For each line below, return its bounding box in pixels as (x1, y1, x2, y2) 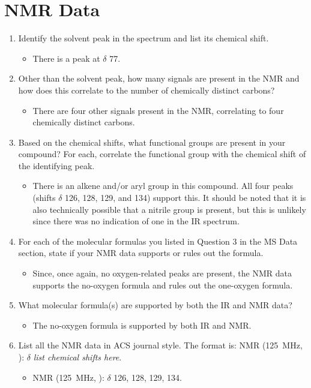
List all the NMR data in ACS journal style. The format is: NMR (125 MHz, (18, 339, 303, 351)
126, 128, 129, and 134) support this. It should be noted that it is (65, 191, 306, 204)
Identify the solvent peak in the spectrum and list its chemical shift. (18, 32, 269, 44)
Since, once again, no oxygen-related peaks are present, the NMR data (32, 267, 292, 279)
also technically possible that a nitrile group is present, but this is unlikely (32, 203, 306, 215)
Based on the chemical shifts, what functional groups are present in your (18, 136, 286, 148)
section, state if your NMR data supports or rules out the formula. (18, 246, 264, 259)
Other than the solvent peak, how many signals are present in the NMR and (18, 72, 300, 85)
